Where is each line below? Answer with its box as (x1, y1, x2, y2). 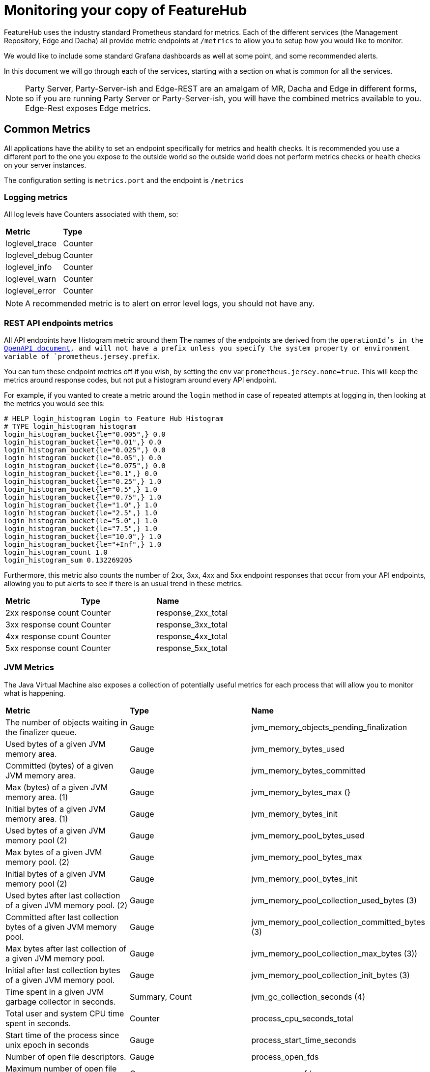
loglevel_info (5, 262, 52, 272)
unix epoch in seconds (5, 1040, 89, 1050)
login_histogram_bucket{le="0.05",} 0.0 (4, 454, 162, 462)
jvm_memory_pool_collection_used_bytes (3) (251, 895, 417, 905)
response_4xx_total (156, 631, 228, 642)
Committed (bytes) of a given (5, 760, 114, 771)
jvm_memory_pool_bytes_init (251, 873, 358, 884)
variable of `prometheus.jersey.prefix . (4, 352, 159, 361)
